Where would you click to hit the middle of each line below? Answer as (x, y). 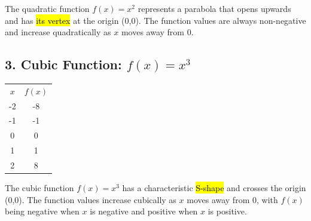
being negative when (42, 211)
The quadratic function (47, 8)
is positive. (227, 211)
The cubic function (39, 188)
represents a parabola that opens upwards (214, 8)
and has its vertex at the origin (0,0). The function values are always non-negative (155, 20)
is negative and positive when (144, 211)
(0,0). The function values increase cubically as (91, 199)
